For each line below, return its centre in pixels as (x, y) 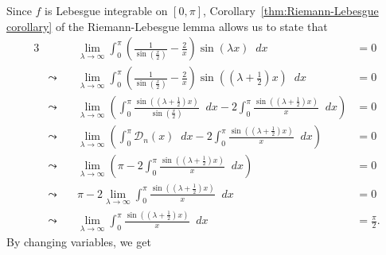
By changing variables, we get (79, 242)
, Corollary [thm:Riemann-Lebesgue (291, 10)
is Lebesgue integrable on (106, 10)
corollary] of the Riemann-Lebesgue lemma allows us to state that (167, 26)
